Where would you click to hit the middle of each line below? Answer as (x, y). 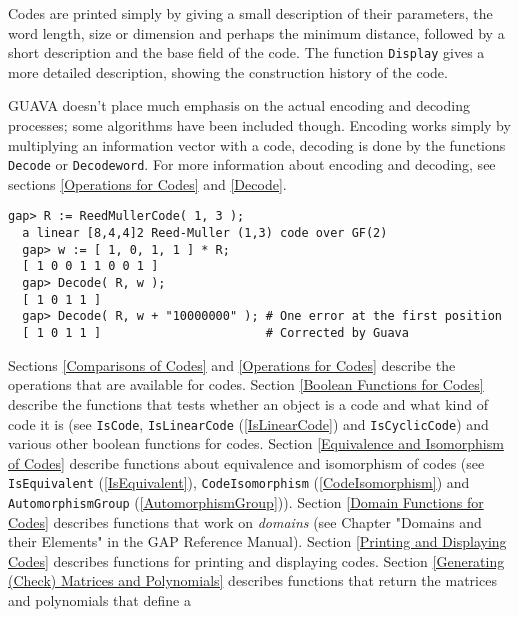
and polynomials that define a (99, 600)
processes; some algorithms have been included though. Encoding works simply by (259, 125)
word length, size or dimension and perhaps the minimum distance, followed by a (256, 32)
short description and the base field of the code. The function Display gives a (246, 52)
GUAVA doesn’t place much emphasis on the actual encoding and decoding (239, 105)
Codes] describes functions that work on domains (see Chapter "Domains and (245, 521)
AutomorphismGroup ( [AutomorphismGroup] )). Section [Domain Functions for (246, 502)
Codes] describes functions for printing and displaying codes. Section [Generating (256, 560)
